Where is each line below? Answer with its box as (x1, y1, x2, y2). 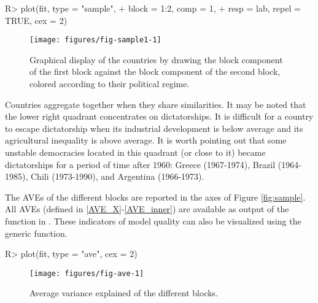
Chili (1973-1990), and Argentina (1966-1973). (30, 170, 204, 183)
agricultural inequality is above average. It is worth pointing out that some (5, 134, 287, 147)
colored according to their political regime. (29, 77, 190, 90)
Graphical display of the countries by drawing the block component (29, 53, 283, 66)
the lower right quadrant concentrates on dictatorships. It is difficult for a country (5, 110, 314, 123)
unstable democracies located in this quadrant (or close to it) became (5, 146, 266, 158)
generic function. (5, 226, 68, 239)
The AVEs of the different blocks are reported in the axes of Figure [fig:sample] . (5, 190, 306, 203)
